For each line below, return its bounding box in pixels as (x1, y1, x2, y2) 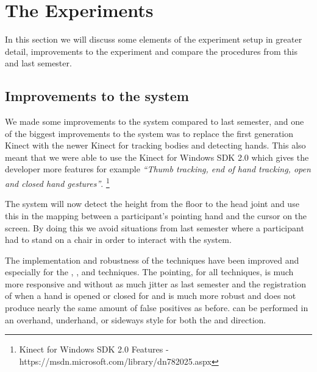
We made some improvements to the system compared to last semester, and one (5, 115, 304, 128)
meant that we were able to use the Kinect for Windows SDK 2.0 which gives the (5, 150, 309, 163)
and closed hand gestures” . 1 (5, 175, 110, 189)
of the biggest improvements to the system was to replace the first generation (5, 127, 294, 139)
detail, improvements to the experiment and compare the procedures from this (5, 44, 297, 57)
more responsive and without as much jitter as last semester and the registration (5, 277, 306, 290)
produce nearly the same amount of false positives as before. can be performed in (5, 301, 308, 314)
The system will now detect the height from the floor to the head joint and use (5, 197, 299, 210)
